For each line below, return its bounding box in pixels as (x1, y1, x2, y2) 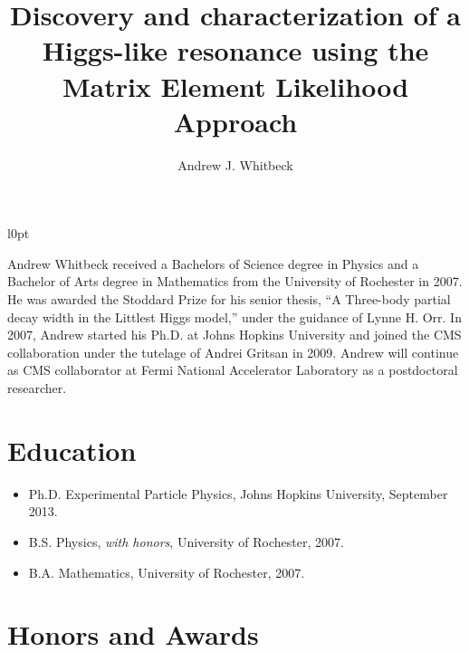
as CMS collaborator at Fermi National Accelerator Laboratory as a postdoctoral (7, 360, 458, 379)
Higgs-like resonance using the (42, 32, 429, 69)
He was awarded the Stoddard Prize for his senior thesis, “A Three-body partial (7, 290, 451, 309)
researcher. (7, 379, 67, 398)
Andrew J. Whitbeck (177, 155, 293, 174)
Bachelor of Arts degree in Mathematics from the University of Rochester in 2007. (7, 272, 463, 291)
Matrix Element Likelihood (62, 67, 409, 104)
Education (7, 431, 137, 468)
